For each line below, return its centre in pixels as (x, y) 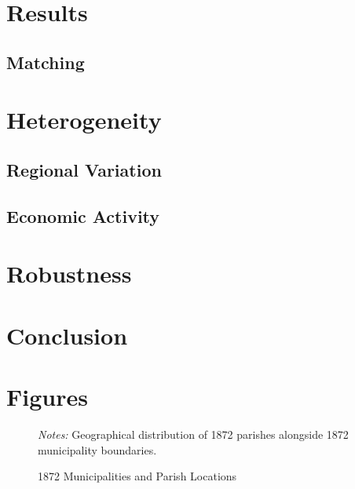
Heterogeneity (84, 120)
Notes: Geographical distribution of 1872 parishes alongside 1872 (193, 434)
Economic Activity (83, 215)
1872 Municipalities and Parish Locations (137, 476)
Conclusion (67, 335)
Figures (47, 397)
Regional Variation (84, 169)
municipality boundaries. (97, 449)
